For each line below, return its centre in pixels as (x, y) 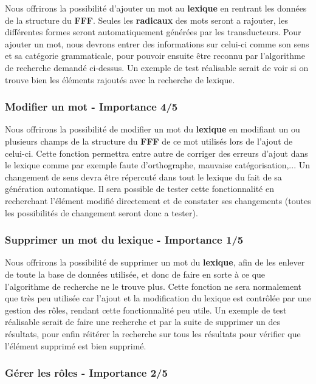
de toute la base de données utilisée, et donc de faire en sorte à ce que (135, 274)
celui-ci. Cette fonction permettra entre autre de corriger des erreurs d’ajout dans (156, 153)
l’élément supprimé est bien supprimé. (76, 345)
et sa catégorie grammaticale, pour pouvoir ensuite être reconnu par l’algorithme (155, 56)
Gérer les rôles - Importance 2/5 (86, 373)
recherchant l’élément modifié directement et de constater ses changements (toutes (158, 200)
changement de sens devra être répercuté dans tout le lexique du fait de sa (143, 177)
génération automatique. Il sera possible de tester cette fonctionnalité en (139, 189)
